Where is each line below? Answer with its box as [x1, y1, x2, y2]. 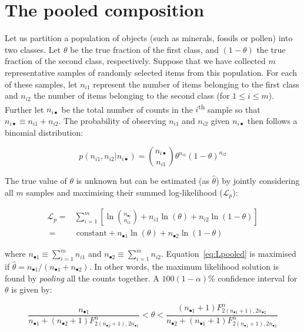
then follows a [247, 114, 298, 126]
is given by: [11, 283, 52, 296]
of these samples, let [5, 78, 78, 90]
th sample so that [198, 101, 260, 115]
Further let [5, 103, 44, 115]
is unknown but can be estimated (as [76, 175, 209, 187]
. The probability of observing [58, 114, 166, 126]
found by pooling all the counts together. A [5, 271, 159, 284]
